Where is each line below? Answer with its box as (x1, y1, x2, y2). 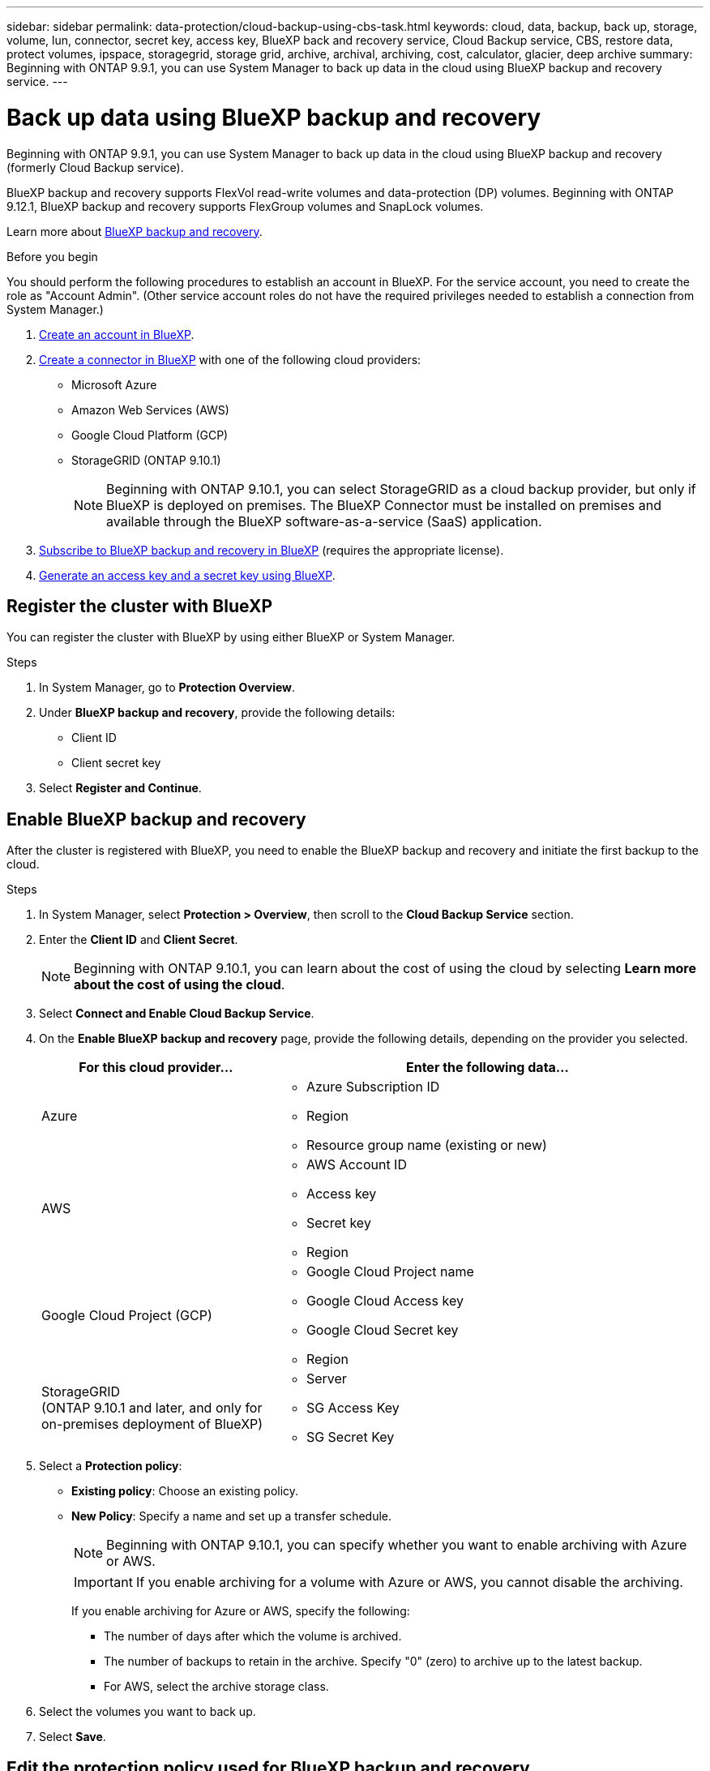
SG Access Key (306, 1400, 400, 1417)
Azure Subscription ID (306, 1078, 440, 1096)
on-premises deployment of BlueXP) (41, 1416, 263, 1433)
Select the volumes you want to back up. (39, 1705, 256, 1719)
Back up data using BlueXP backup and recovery (6, 103, 541, 131)
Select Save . (39, 1730, 106, 1744)
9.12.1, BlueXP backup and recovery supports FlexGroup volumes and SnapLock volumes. (6, 199, 484, 213)
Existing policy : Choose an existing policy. (71, 1484, 299, 1499)
